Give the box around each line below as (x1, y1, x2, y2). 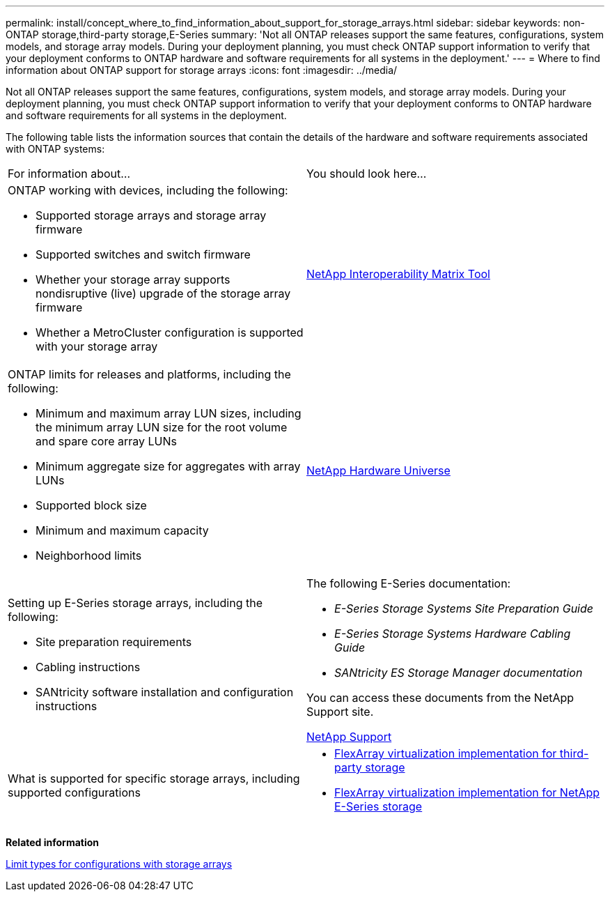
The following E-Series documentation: (306, 576, 511, 590)
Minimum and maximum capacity (36, 523, 209, 537)
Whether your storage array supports (36, 273, 230, 286)
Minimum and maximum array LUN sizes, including (36, 406, 302, 420)
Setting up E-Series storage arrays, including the (8, 596, 263, 610)
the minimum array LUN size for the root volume (36, 420, 288, 434)
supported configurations (8, 785, 141, 799)
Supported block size (36, 498, 147, 512)
